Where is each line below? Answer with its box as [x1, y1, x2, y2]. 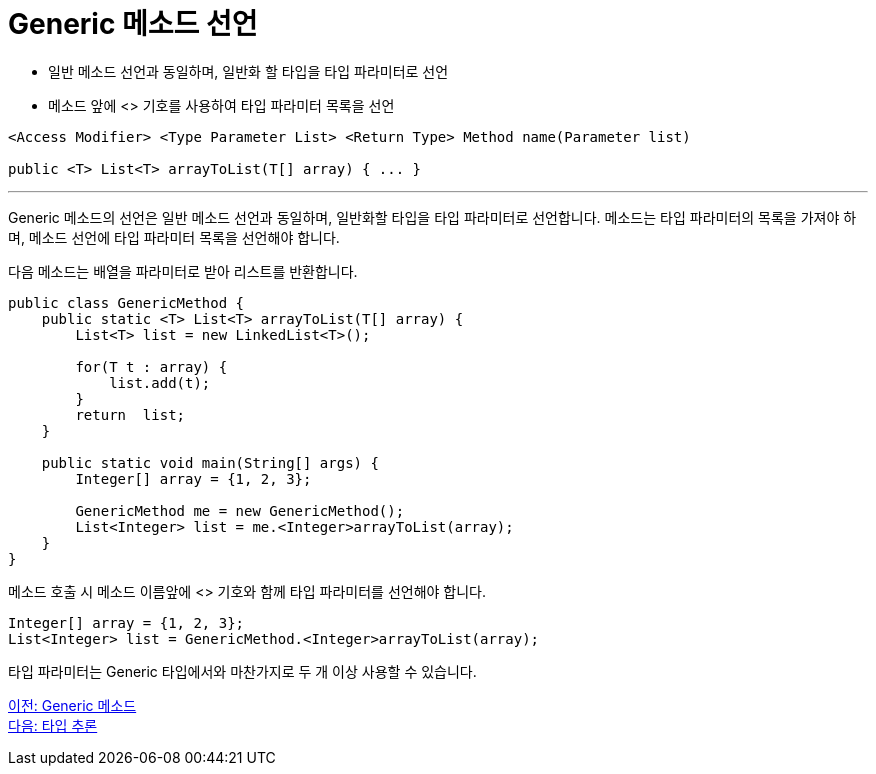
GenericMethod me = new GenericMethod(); [75, 502, 405, 519]
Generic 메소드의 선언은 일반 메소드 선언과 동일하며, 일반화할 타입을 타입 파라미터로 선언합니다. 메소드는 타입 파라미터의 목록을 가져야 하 [8, 208, 857, 226]
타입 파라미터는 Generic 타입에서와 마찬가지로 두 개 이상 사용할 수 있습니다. [8, 662, 477, 680]
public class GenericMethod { [8, 294, 245, 311]
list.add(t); [109, 374, 211, 391]
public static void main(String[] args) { [41, 454, 379, 471]
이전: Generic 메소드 [8, 696, 137, 714]
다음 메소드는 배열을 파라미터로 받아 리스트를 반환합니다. [8, 262, 358, 280]
